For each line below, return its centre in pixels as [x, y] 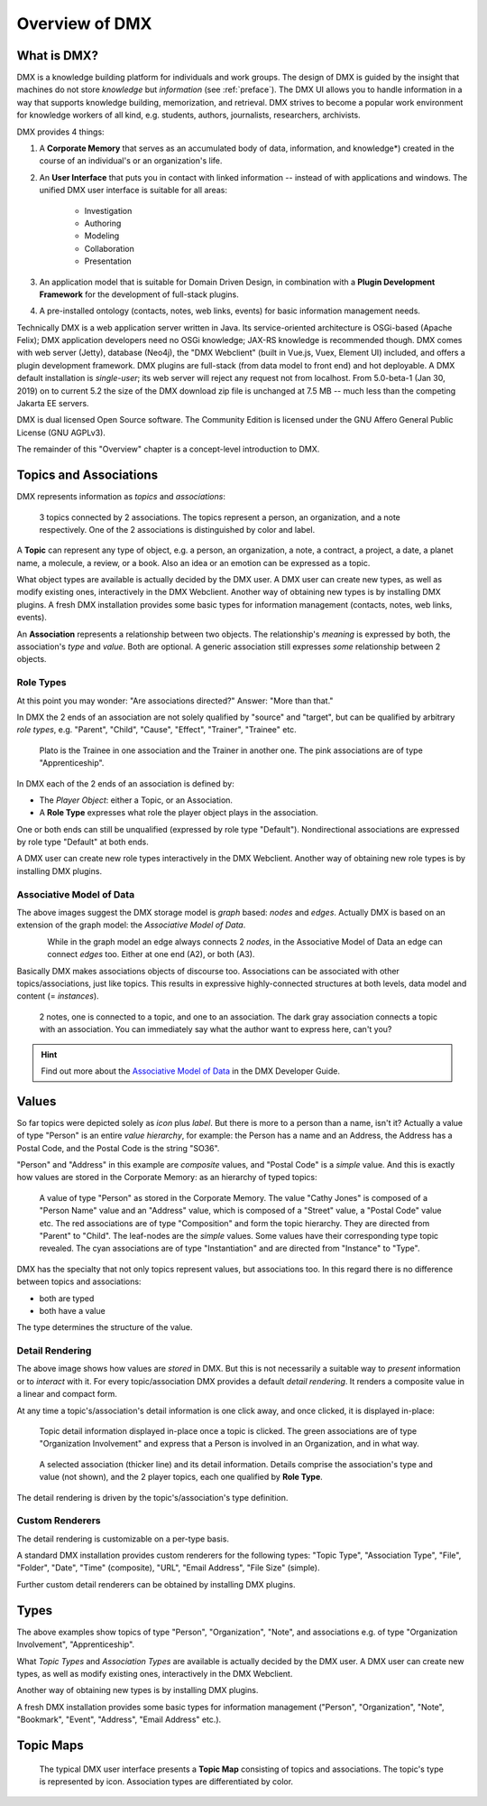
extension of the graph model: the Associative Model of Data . [131, 925]
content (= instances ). [58, 996]
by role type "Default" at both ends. [83, 842]
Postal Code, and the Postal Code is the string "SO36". [118, 1148]
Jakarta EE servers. [53, 404]
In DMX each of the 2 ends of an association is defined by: [125, 783]
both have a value [72, 1310]
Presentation [108, 261]
